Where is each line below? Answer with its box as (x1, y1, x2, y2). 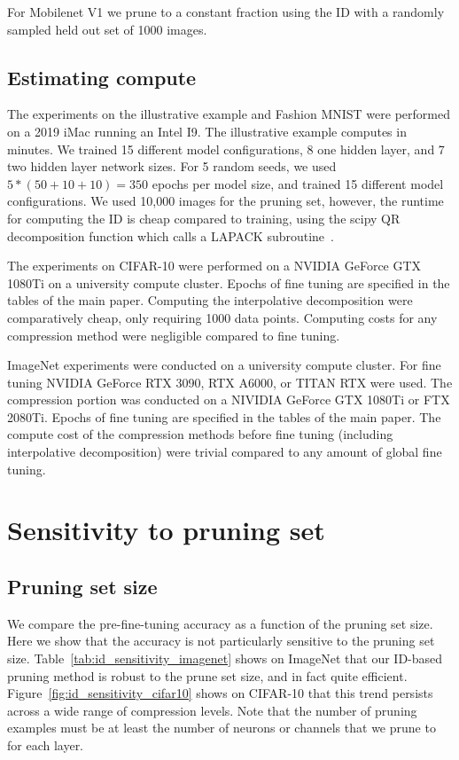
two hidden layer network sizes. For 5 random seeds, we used (7, 157, 337, 176)
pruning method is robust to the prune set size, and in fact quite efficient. (7, 666, 408, 685)
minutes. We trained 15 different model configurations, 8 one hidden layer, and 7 (7, 139, 445, 158)
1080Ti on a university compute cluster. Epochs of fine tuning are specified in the (7, 273, 450, 292)
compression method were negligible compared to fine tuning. (7, 325, 340, 344)
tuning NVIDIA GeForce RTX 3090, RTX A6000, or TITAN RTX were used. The (7, 372, 453, 391)
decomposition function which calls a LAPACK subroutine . (7, 226, 334, 245)
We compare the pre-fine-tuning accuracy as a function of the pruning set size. (7, 614, 433, 632)
